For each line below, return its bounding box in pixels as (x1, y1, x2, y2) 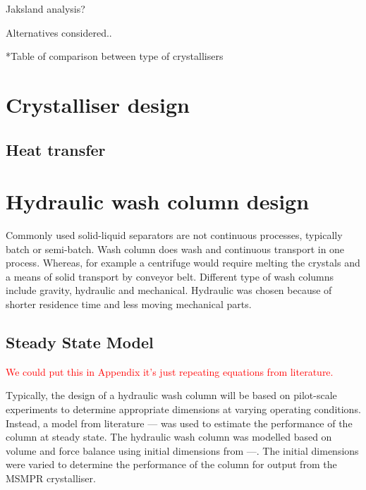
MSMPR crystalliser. (6, 470, 96, 485)
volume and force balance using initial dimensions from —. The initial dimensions (6, 443, 359, 458)
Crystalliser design (6, 90, 190, 118)
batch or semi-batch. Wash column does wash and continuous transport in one (6, 241, 345, 256)
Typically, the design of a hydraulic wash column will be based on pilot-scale (6, 388, 337, 403)
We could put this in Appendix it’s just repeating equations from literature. (6, 364, 334, 379)
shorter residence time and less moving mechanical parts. (6, 297, 252, 312)
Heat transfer (6, 138, 106, 160)
